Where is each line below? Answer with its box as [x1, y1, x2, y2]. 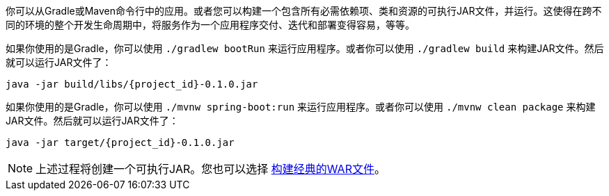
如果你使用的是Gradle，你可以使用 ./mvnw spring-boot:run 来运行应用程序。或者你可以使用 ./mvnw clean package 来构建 [6, 101, 596, 113]
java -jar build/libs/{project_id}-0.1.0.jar [6, 79, 258, 90]
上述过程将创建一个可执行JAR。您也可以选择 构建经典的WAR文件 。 [35, 162, 386, 176]
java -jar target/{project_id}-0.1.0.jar [6, 137, 235, 148]
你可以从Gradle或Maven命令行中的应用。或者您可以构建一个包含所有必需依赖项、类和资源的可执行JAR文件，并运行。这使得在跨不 [6, 5, 602, 17]
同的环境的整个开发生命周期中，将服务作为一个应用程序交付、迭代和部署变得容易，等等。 [6, 19, 415, 31]
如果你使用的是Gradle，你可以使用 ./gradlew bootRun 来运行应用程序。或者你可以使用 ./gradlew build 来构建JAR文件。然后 [6, 42, 604, 54]
